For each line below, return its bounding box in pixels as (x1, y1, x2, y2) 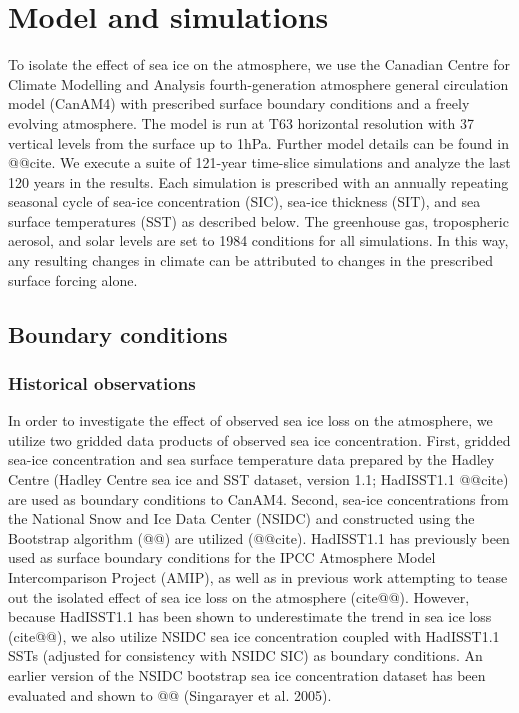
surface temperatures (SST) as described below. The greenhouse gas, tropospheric (8, 210, 509, 231)
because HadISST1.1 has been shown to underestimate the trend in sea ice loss (8, 606, 492, 627)
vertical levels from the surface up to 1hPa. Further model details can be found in (8, 132, 509, 153)
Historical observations (8, 370, 196, 395)
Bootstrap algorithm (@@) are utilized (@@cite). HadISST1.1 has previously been (8, 527, 510, 548)
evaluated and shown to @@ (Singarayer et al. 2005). (8, 684, 332, 705)
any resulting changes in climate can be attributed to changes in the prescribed (8, 250, 494, 271)
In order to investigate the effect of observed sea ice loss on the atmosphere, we (8, 410, 493, 431)
